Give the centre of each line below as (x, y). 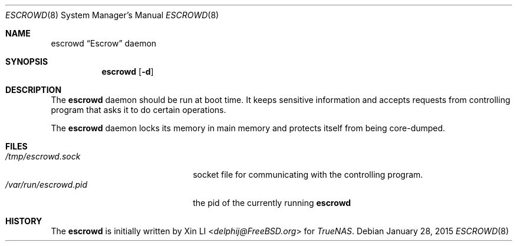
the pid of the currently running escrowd (272, 203)
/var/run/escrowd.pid (46, 184)
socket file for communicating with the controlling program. (308, 174)
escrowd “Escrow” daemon (104, 43)
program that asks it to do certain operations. (139, 110)
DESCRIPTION (34, 90)
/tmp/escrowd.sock (43, 156)
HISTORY (24, 221)
